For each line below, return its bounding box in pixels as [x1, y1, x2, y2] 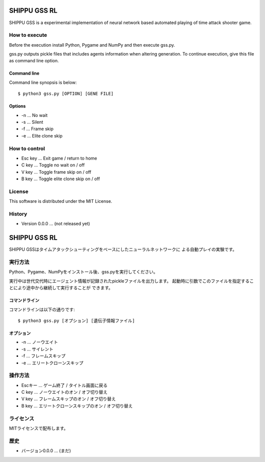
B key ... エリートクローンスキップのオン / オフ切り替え [21, 403, 133, 408]
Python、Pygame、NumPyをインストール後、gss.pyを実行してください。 [9, 269, 158, 275]
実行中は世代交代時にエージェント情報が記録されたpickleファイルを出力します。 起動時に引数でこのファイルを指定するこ [9, 278, 254, 284]
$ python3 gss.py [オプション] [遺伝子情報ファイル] [18, 318, 135, 324]
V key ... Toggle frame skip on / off [21, 169, 92, 175]
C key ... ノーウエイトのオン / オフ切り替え [21, 389, 108, 395]
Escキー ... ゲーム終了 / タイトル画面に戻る [21, 382, 108, 388]
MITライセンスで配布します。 [9, 425, 68, 431]
